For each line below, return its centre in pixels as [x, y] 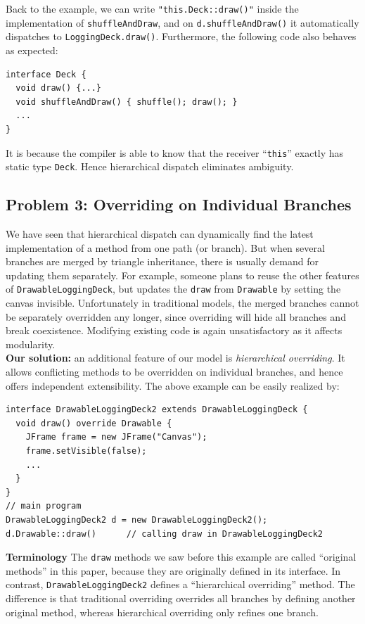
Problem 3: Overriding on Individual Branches [179, 204]
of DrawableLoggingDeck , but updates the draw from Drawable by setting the [173, 289]
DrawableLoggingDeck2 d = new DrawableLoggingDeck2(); [137, 520]
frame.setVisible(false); [86, 451]
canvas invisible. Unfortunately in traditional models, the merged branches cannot [182, 303]
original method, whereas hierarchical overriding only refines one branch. [162, 612]
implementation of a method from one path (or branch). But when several [165, 247]
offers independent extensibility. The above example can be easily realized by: [173, 385]
